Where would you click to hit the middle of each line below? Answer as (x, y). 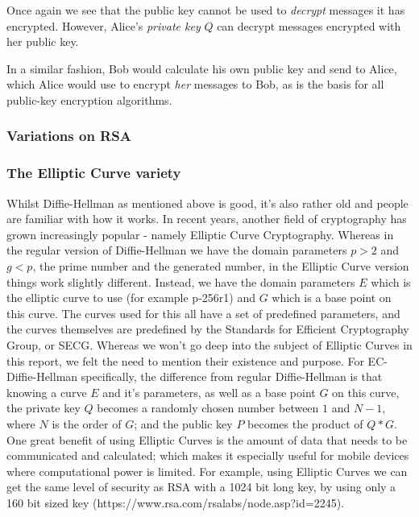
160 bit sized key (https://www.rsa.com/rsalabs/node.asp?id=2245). (175, 502)
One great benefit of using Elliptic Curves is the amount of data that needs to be (207, 439)
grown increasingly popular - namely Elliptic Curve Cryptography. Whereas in (200, 234)
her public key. (43, 41)
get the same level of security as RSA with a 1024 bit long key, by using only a (201, 487)
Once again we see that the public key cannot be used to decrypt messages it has (206, 10)
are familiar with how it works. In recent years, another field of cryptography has (207, 219)
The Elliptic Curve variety (94, 173)
